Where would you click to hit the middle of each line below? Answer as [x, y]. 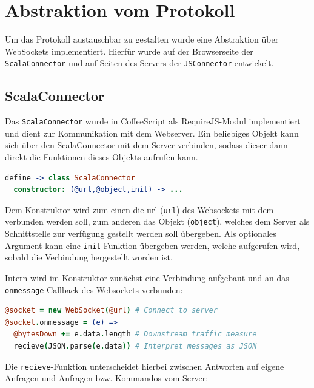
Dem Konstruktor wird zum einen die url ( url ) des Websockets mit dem [139, 209]
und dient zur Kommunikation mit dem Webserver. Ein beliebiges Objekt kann [152, 133]
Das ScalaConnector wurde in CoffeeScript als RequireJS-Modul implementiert [153, 121]
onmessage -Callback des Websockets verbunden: [94, 289]
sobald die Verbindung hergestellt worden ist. [89, 257]
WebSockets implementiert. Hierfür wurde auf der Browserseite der [129, 51]
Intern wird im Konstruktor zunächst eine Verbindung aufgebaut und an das [147, 277]
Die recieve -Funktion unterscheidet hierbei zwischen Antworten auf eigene [145, 366]
